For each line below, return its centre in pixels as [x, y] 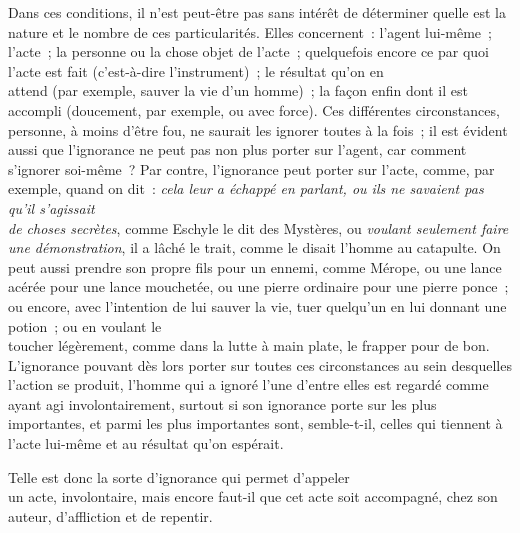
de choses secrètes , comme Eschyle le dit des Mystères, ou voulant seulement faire [258, 227]
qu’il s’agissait [51, 207]
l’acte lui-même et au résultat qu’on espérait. [146, 443]
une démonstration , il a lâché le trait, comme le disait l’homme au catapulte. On [254, 247]
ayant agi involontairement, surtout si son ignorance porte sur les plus [222, 403]
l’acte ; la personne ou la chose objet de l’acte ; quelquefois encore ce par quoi [248, 51]
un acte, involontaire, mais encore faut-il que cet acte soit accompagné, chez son [253, 496]
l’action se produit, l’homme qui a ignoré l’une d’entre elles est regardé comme [248, 384]
